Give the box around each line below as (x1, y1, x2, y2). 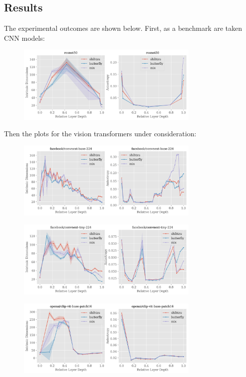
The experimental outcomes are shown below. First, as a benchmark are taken (4, 23, 242, 33)
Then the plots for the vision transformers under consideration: (4, 128, 196, 139)
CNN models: (4, 32, 45, 43)
